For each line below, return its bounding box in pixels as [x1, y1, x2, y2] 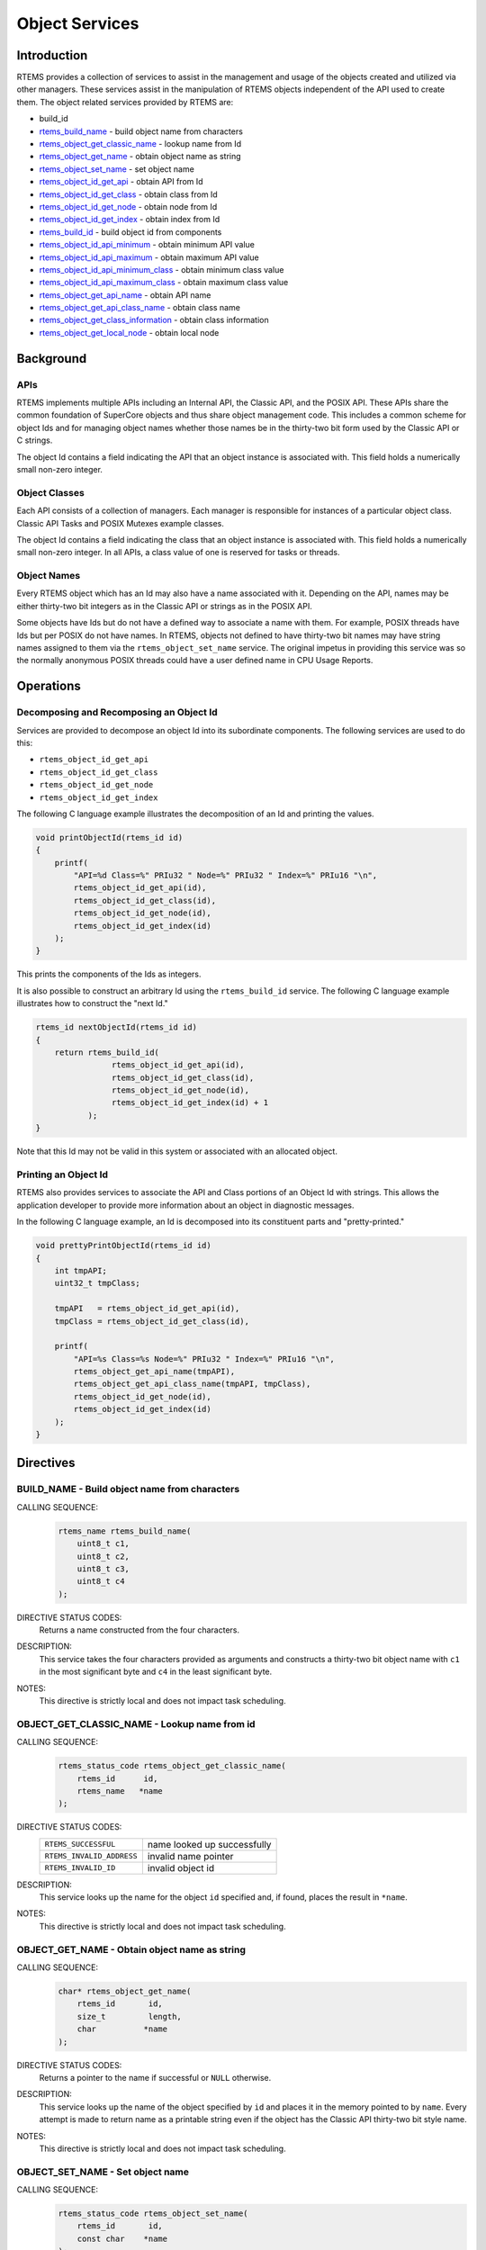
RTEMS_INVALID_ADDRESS [44, 1851, 139, 1861]
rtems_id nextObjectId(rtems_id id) [35, 1022, 198, 1032]
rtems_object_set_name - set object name [39, 163, 195, 175]
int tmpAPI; [54, 1265, 108, 1275]
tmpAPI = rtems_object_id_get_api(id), [54, 1303, 240, 1314]
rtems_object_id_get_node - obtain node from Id [39, 201, 218, 211]
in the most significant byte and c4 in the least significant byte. [39, 1666, 273, 1678]
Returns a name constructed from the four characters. [39, 1624, 240, 1635]
